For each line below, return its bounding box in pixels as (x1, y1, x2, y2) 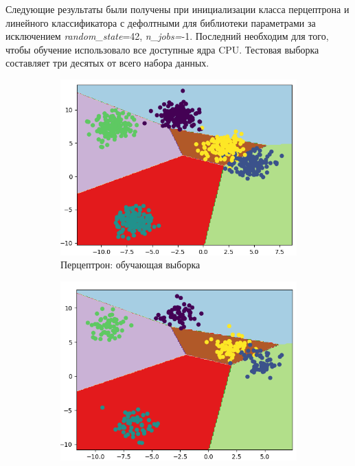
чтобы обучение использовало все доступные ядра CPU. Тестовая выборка (5, 42, 319, 56)
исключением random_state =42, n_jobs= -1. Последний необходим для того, (5, 29, 329, 43)
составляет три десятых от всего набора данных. (5, 56, 209, 70)
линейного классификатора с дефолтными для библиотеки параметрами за (5, 15, 316, 30)
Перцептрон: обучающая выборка (60, 257, 201, 272)
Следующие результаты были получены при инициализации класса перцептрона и (5, 2, 350, 16)
